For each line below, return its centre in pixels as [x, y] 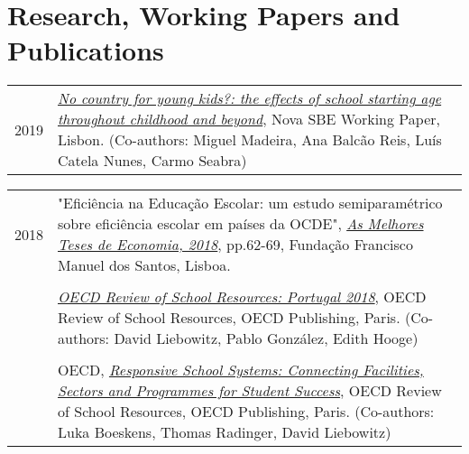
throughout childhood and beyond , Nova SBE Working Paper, [249, 119]
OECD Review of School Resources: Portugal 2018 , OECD [242, 297]
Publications [86, 50]
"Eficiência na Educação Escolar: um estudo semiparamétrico [250, 203]
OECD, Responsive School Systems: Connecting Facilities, [241, 370]
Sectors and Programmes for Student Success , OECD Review [250, 391]
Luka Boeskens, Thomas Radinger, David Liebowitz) [225, 432]
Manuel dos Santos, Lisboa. [144, 265]
